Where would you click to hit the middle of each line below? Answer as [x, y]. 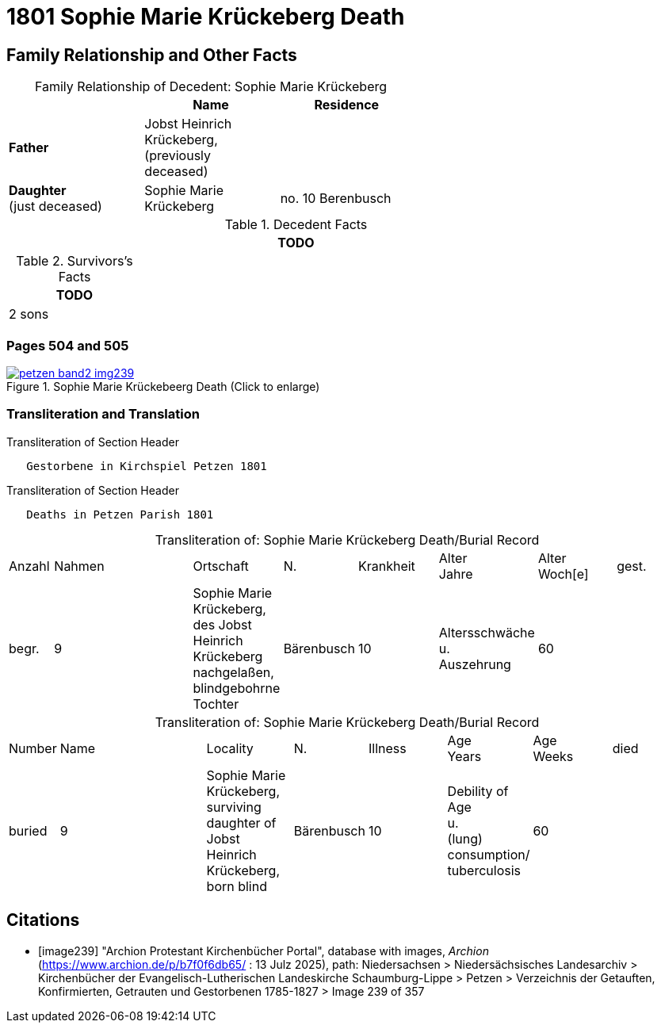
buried [28, 830]
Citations [43, 920]
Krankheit [386, 566]
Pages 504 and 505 [68, 345]
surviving [234, 807]
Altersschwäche [487, 632]
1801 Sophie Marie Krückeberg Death [206, 17]
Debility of [478, 791]
